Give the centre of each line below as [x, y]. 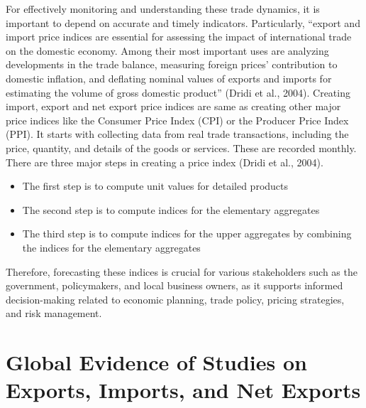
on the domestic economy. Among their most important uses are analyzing [167, 50]
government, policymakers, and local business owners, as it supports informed [174, 285]
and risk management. [54, 313]
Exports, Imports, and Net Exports [183, 390]
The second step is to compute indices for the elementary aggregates [171, 209]
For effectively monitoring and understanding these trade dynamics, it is [163, 9]
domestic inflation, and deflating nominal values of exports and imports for [169, 78]
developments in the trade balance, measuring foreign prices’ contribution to [172, 64]
